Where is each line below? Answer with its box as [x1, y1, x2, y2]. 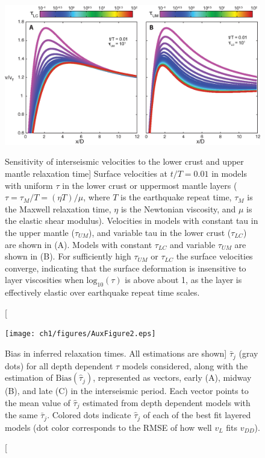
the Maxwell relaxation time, [5, 202, 111, 215]
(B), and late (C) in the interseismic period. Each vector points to [5, 384, 249, 397]
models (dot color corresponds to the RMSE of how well [5, 421, 212, 433]
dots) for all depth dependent [5, 359, 113, 372]
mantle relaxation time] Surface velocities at [5, 167, 168, 180]
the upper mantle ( [5, 226, 75, 239]
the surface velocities [176, 250, 253, 262]
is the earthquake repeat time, [120, 191, 232, 203]
